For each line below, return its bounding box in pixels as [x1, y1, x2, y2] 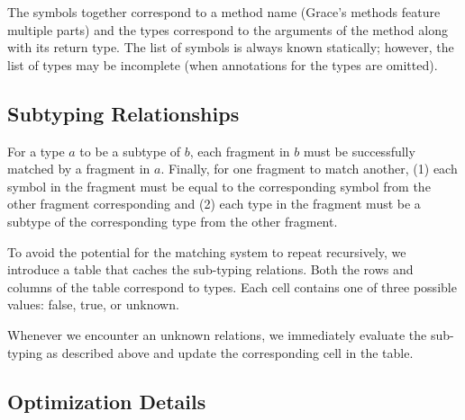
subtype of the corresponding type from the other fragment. [7, 211, 338, 230]
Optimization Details [7, 387, 206, 415]
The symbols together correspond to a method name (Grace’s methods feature [7, 3, 441, 21]
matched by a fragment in [7, 159, 150, 178]
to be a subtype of [79, 141, 181, 160]
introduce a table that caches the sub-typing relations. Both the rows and [7, 260, 414, 279]
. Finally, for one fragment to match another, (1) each [160, 159, 458, 178]
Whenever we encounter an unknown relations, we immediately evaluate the [7, 325, 427, 344]
